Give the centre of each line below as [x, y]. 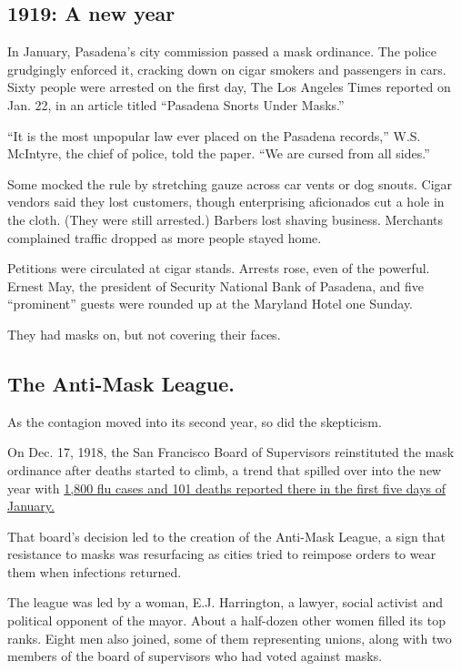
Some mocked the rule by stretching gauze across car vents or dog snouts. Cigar [230, 183]
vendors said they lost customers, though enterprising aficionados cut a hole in [226, 202]
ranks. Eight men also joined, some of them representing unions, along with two [230, 638]
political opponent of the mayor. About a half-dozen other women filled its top [227, 620]
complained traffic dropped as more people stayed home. [165, 237]
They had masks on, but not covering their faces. [144, 334]
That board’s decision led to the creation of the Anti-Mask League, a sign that [227, 536]
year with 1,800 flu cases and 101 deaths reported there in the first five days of [227, 488]
